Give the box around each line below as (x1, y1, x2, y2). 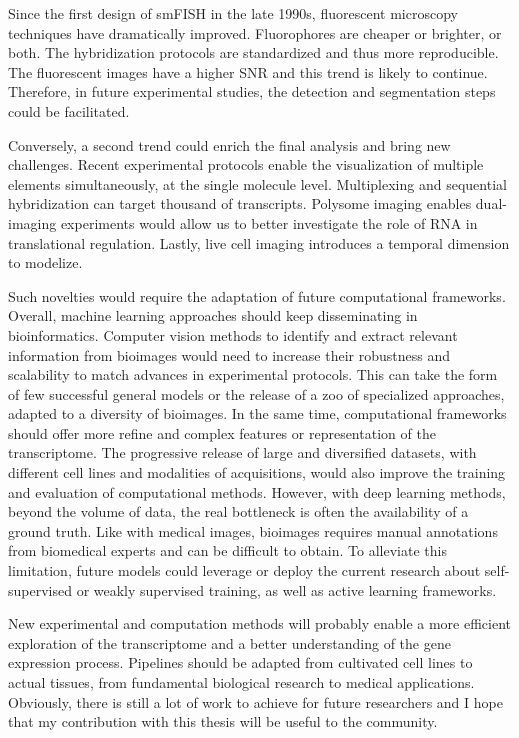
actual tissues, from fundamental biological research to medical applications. (8, 672, 475, 692)
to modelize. (8, 252, 83, 273)
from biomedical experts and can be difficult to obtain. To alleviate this (8, 540, 447, 561)
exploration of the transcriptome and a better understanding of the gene (8, 632, 451, 653)
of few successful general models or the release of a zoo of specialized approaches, (8, 383, 505, 404)
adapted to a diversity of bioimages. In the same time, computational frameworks (8, 403, 507, 424)
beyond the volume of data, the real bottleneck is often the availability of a (8, 501, 469, 522)
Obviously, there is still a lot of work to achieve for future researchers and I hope (8, 691, 503, 712)
